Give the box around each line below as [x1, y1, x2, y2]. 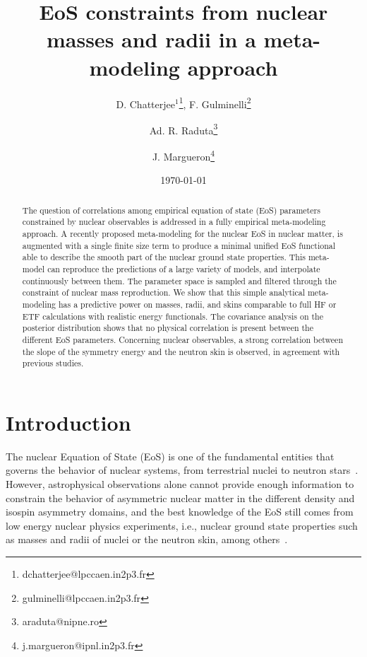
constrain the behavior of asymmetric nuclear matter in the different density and [6, 490, 355, 505]
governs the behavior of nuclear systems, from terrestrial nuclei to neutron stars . [6, 463, 359, 477]
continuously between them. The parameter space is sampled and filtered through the [22, 274, 337, 286]
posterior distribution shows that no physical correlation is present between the [22, 322, 314, 334]
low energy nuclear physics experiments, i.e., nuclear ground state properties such [6, 518, 358, 533]
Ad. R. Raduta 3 [149, 120, 218, 137]
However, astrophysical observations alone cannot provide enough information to [6, 476, 354, 491]
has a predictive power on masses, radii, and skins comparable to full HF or [58, 298, 337, 310]
